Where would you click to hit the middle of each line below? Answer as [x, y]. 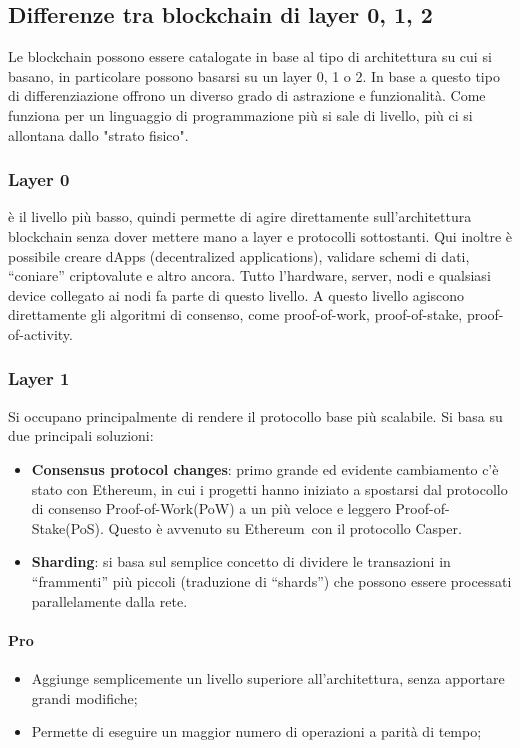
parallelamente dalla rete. [109, 600]
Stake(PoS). [67, 527]
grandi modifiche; [84, 697]
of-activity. [40, 333]
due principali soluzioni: [81, 435]
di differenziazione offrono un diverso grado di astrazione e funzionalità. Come [247, 95]
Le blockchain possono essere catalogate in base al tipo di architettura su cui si [250, 56]
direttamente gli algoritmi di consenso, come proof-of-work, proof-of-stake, [235, 314]
